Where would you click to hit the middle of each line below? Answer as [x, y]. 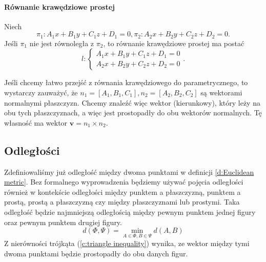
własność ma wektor [36, 122]
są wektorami [221, 93]
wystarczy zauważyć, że [41, 93]
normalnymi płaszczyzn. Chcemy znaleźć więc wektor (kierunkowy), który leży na [132, 102]
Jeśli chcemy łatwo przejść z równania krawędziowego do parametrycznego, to [126, 82]
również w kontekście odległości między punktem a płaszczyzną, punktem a [122, 192]
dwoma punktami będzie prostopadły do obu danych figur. [96, 253]
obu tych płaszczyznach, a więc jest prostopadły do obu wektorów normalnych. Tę [133, 113]
